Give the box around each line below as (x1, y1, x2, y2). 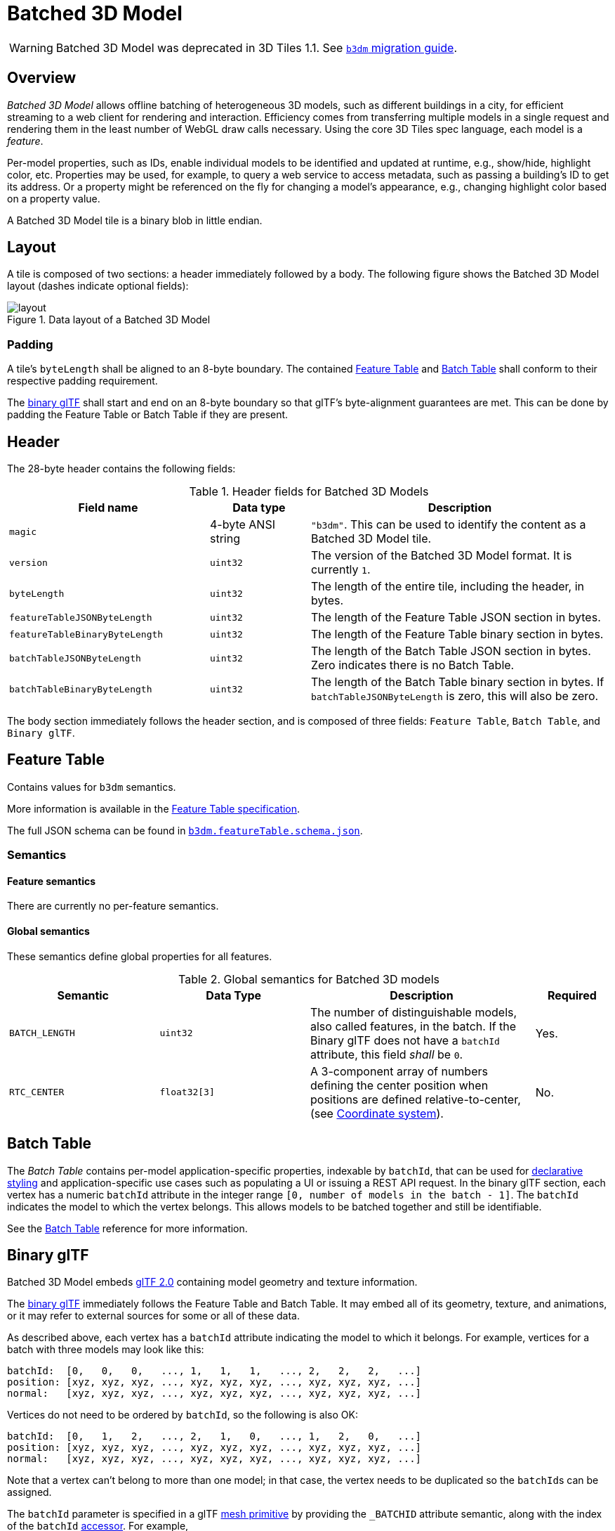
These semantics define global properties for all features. (7, 950, 272, 962)
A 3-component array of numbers (310, 1064, 488, 1078)
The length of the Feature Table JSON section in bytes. (310, 610, 601, 625)
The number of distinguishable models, (310, 1004, 517, 1019)
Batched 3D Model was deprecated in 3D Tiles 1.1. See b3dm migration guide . (55, 40, 458, 55)
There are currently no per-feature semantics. (7, 900, 219, 912)
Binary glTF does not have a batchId (310, 1033, 500, 1047)
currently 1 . (310, 562, 371, 577)
